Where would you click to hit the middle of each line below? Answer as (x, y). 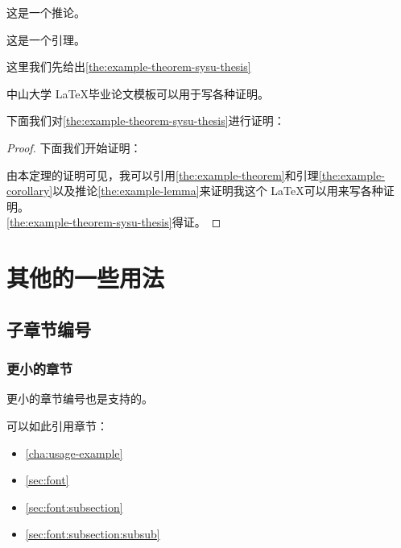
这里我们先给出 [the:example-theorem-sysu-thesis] (129, 66)
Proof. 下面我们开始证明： (74, 147)
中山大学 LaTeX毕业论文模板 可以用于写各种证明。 (138, 93)
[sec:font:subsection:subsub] (93, 534)
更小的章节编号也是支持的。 (80, 399)
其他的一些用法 (86, 278)
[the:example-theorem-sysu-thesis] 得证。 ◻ (114, 222)
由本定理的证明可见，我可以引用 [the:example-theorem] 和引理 (163, 174)
